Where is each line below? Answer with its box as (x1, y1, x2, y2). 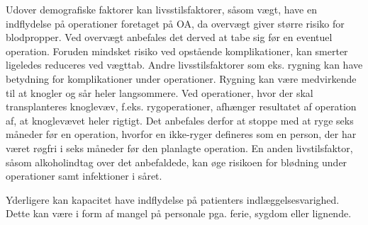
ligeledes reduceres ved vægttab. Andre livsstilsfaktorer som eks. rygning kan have (6, 57, 363, 72)
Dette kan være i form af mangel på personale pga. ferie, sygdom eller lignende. (6, 206, 352, 221)
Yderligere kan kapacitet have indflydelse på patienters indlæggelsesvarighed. (6, 192, 340, 207)
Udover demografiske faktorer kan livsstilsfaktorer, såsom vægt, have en (6, 2, 317, 16)
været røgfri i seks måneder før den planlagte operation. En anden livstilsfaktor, (6, 140, 353, 155)
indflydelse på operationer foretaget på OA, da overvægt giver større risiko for (6, 16, 345, 30)
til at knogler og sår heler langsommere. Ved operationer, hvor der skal (6, 85, 313, 100)
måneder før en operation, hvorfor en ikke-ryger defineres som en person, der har (6, 127, 357, 142)
